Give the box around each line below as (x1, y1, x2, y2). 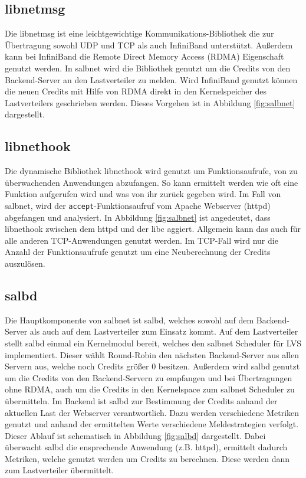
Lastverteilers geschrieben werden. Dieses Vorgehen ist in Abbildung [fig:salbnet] (5, 96, 295, 109)
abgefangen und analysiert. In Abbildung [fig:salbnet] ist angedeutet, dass (5, 211, 271, 223)
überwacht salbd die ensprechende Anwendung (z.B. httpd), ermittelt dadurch (5, 441, 288, 453)
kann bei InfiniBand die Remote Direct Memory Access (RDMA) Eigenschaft (5, 50, 284, 63)
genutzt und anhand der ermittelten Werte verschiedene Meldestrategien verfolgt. (5, 418, 299, 430)
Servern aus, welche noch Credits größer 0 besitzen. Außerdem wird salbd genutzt (5, 360, 300, 372)
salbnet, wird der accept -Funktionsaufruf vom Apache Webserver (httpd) (5, 199, 271, 211)
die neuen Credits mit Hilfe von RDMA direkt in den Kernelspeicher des (5, 85, 267, 97)
